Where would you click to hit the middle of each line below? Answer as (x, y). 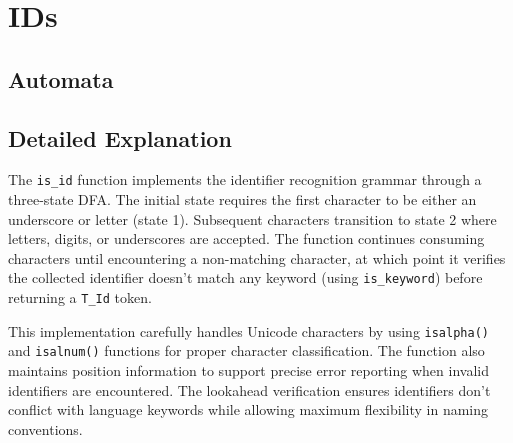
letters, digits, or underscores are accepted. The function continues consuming (246, 238)
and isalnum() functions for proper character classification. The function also (246, 350)
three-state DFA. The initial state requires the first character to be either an (242, 199)
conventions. (45, 428)
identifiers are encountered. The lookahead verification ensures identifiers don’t (249, 389)
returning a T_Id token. (80, 297)
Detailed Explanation (120, 137)
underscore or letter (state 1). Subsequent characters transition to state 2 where (252, 218)
